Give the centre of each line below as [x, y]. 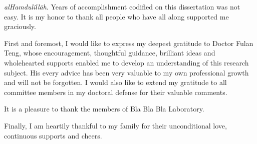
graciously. [20, 26]
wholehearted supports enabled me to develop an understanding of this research [126, 62]
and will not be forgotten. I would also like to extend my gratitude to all [115, 82]
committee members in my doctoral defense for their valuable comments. [116, 92]
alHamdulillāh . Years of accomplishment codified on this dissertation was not [122, 6]
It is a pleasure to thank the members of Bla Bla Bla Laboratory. [104, 109]
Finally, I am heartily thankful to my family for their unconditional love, [115, 125]
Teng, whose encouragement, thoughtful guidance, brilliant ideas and [110, 53]
